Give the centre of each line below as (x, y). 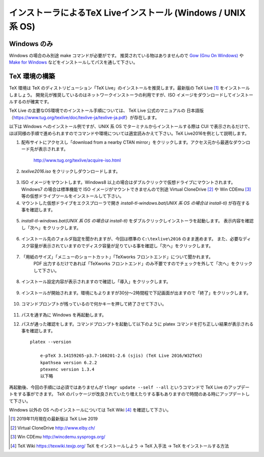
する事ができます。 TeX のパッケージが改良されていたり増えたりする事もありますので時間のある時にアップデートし (134, 394)
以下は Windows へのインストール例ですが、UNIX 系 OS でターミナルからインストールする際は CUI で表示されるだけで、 (131, 127)
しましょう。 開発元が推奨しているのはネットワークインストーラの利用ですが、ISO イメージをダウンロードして (121, 95)
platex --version (51, 342)
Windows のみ (31, 44)
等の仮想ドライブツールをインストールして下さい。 (73, 196)
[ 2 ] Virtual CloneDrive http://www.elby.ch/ (53, 428)
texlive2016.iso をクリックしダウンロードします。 (71, 172)
